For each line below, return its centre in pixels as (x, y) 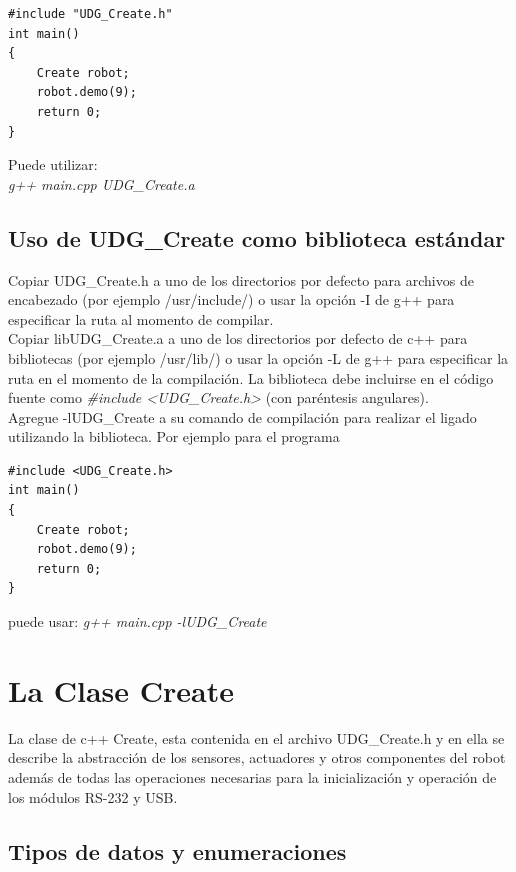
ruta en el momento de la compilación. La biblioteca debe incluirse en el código (251, 377)
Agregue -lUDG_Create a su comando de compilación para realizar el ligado (242, 416)
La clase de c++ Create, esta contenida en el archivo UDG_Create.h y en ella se (256, 737)
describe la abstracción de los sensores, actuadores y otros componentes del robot (257, 757)
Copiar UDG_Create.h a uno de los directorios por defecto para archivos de (241, 279)
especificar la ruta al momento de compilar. (141, 318)
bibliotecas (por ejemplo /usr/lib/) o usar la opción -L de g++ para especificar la (258, 357)
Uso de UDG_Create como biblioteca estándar (257, 237)
